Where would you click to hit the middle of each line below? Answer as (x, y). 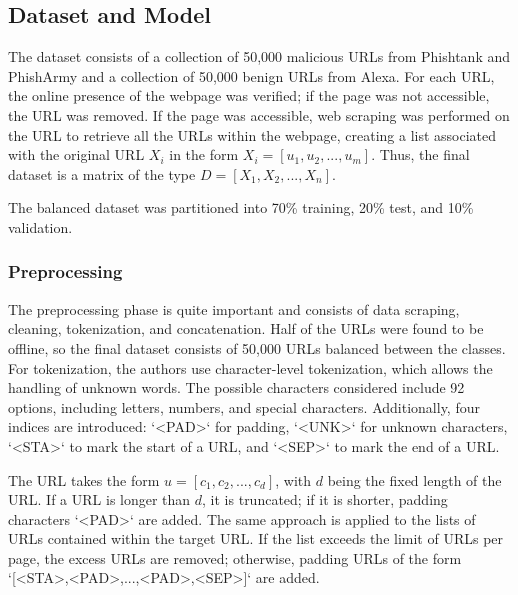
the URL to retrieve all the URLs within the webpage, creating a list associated (252, 134)
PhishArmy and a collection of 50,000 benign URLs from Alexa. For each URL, (251, 75)
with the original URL (76, 154)
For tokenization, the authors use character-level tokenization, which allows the (250, 367)
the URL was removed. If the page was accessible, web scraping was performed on (259, 114)
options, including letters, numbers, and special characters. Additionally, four (244, 406)
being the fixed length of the (414, 479)
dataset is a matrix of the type (102, 173)
